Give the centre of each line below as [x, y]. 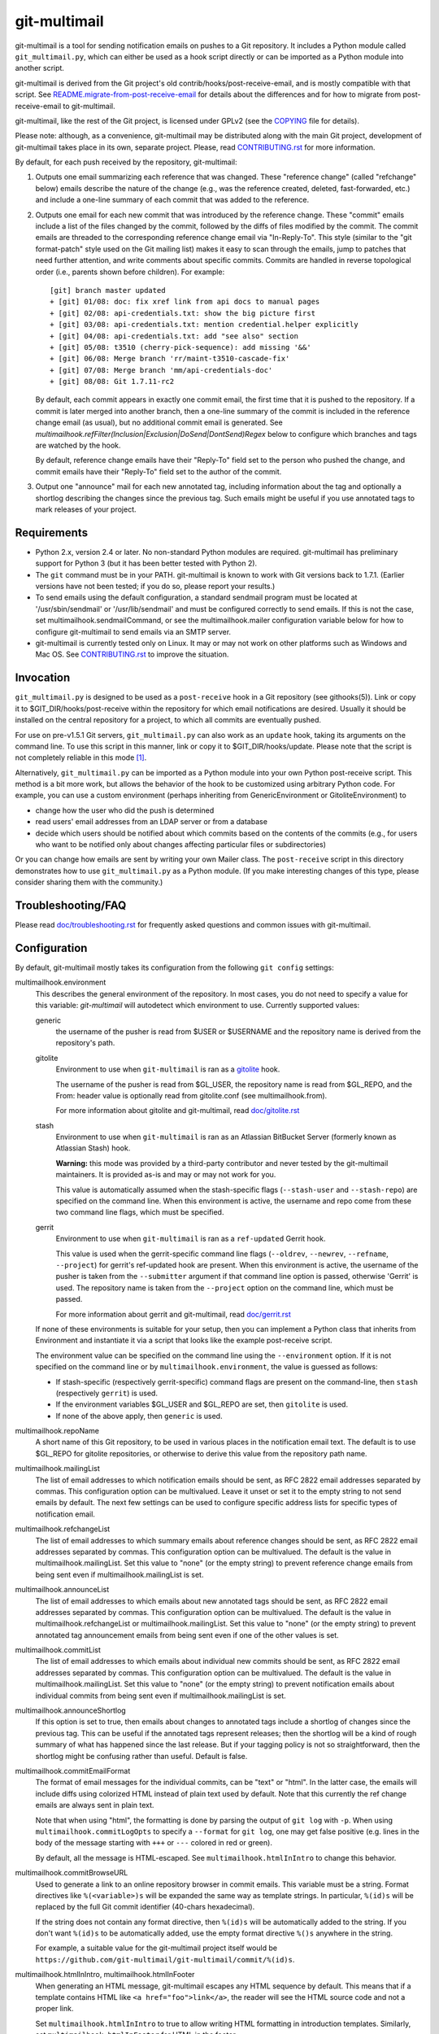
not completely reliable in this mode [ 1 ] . [81, 757]
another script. [40, 68]
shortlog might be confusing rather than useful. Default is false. [141, 1756]
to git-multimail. [89, 106]
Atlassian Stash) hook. [93, 1148]
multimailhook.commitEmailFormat [73, 1771]
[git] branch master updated [108, 290]
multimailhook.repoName [57, 1431]
